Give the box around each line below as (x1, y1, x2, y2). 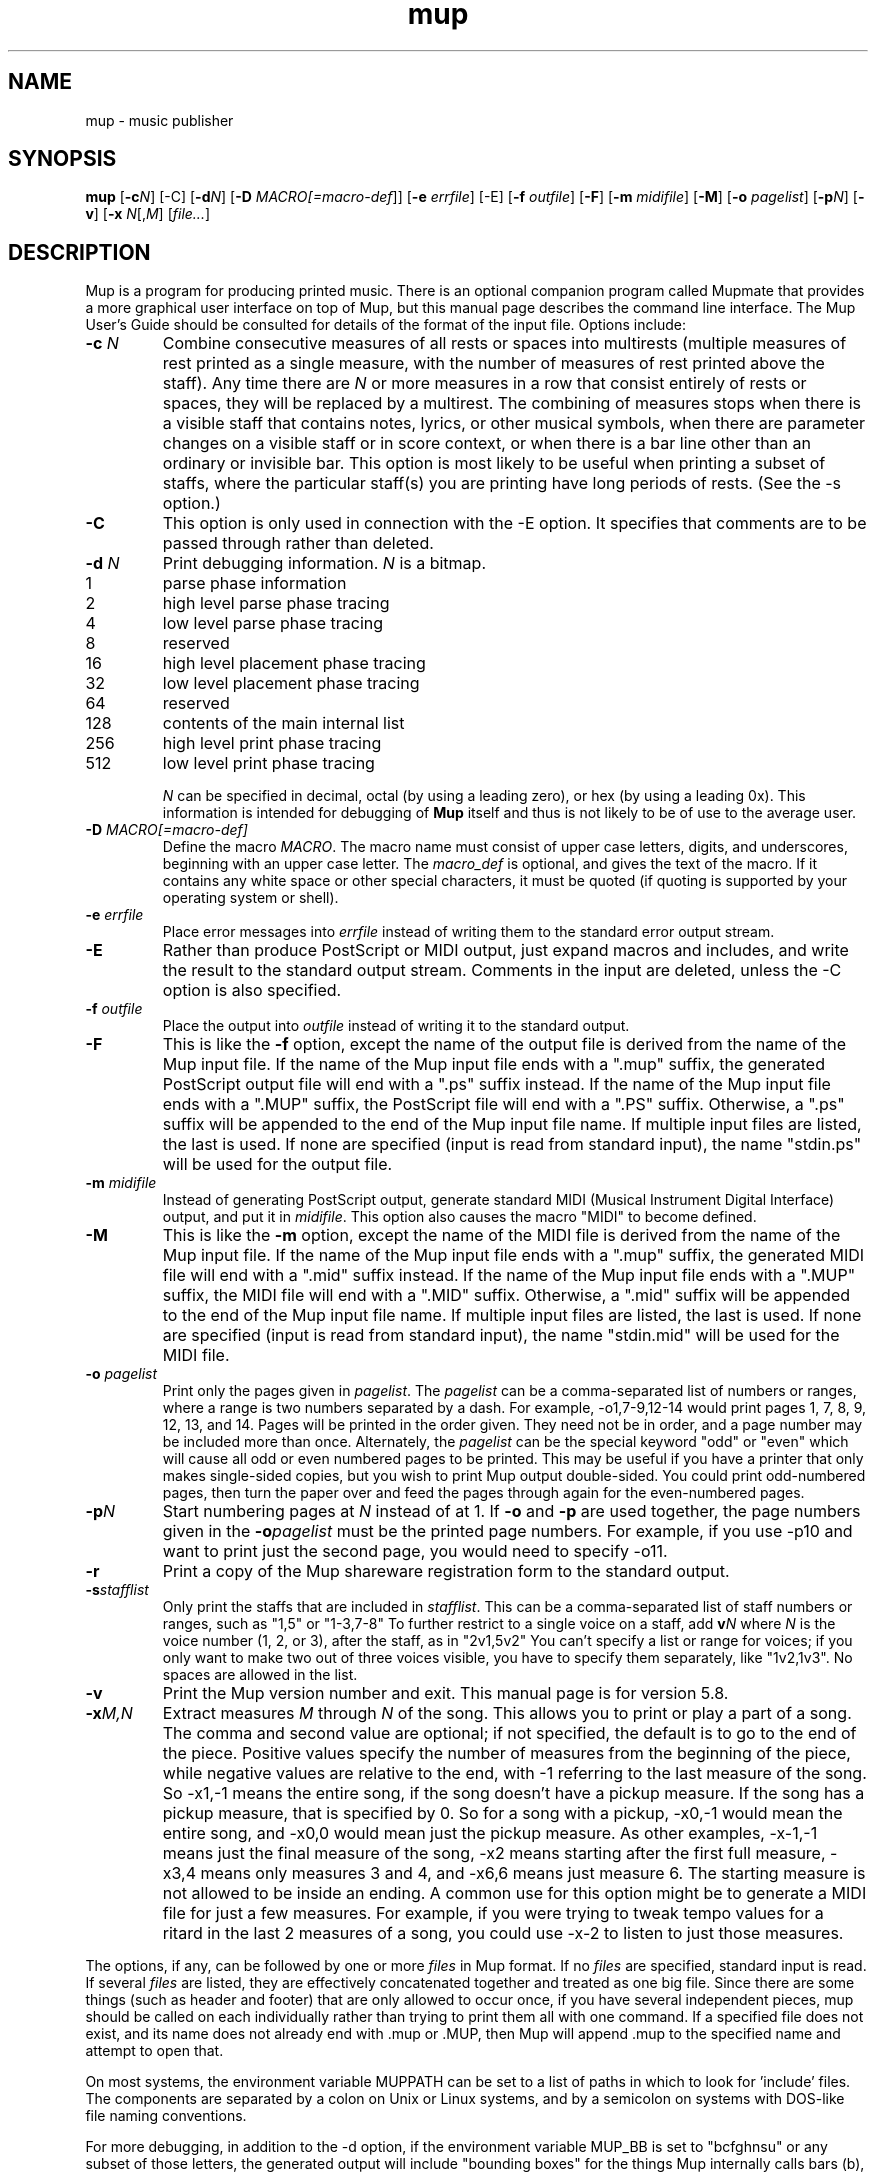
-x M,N (85, 1703, 133, 1724)
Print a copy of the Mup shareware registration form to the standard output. (162, 1561, 730, 1582)
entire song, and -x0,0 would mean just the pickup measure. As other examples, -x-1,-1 (162, 1823, 818, 1844)
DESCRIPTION (8, 239, 151, 265)
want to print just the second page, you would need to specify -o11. (162, 1541, 668, 1562)
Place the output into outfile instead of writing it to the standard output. (162, 1017, 630, 1035)
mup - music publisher (85, 111, 234, 129)
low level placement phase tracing (162, 673, 420, 694)
